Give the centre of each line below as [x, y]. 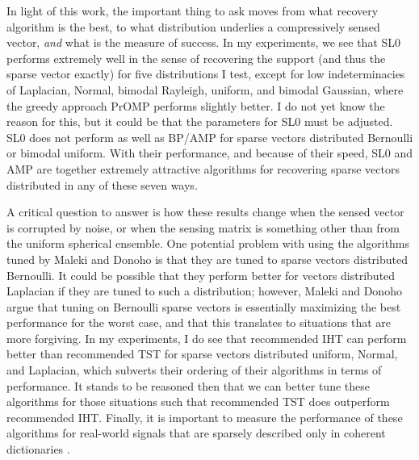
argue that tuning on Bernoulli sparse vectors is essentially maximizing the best [204, 306]
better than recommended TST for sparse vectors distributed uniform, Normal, [202, 354]
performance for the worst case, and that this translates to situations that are [199, 322]
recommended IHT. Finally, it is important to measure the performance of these [205, 417]
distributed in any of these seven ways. [102, 184]
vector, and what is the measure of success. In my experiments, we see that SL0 [204, 42]
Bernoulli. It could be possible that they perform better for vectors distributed [201, 275]
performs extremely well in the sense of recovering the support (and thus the [196, 58]
